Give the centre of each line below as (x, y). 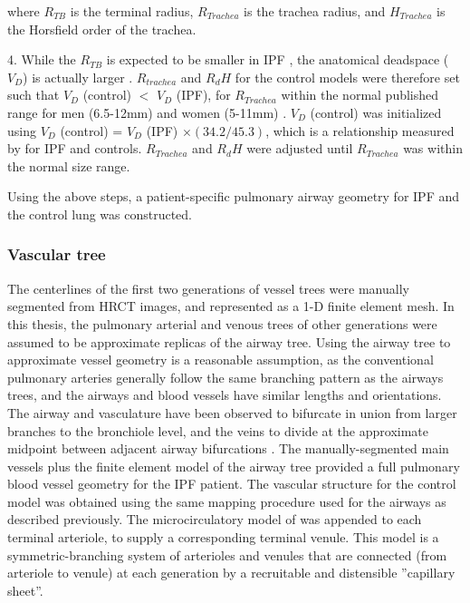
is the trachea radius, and (315, 11)
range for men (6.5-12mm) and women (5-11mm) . (147, 112)
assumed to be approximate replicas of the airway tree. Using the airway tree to (229, 341)
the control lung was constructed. (100, 214)
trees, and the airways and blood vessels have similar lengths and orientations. (225, 395)
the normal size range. (69, 165)
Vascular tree (57, 254)
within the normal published (360, 95)
